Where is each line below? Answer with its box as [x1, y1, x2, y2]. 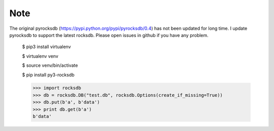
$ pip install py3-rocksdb [22, 71, 75, 78]
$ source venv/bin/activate [22, 62, 78, 68]
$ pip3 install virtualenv [22, 43, 71, 50]
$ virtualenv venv [22, 53, 58, 59]
